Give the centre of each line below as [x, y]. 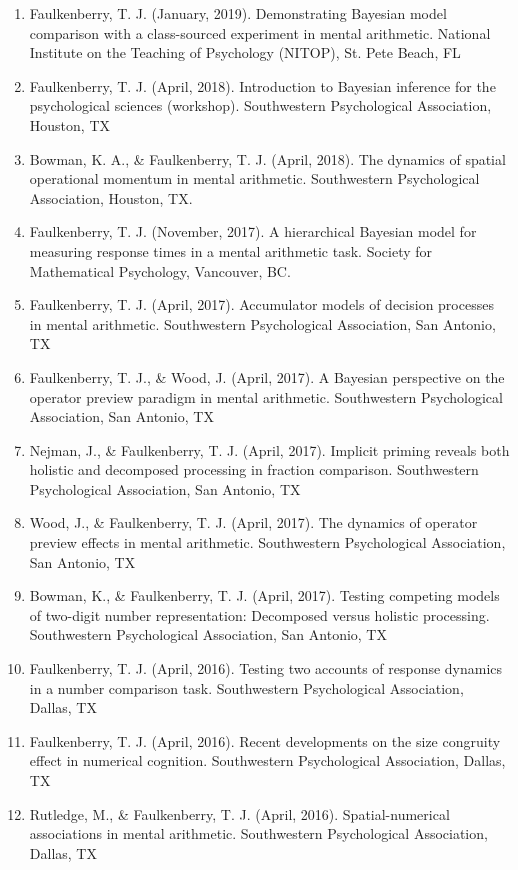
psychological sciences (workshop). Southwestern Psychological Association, [260, 105]
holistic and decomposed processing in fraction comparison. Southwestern [254, 469]
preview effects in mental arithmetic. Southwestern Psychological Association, [267, 542]
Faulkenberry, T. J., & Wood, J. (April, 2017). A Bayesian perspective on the [267, 376]
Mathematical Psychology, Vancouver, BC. [160, 270]
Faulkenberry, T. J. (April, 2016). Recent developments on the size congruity [265, 740]
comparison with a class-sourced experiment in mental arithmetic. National [260, 32]
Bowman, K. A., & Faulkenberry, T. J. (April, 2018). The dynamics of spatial [267, 158]
